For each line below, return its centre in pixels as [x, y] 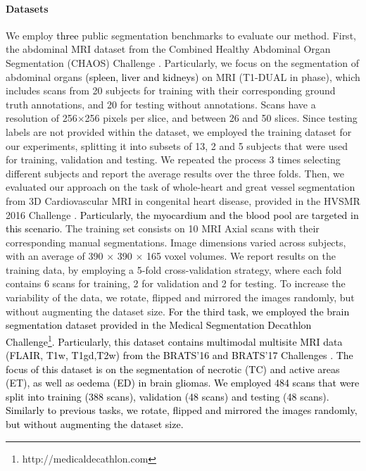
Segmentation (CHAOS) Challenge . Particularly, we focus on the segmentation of [183, 62]
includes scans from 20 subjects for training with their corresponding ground [171, 90]
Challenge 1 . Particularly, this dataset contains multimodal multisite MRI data [174, 340]
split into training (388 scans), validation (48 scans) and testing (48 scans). [168, 396]
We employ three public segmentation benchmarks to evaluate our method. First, [181, 35]
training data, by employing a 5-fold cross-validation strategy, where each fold [174, 269]
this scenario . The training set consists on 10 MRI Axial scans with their [163, 228]
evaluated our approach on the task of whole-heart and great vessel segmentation [181, 187]
